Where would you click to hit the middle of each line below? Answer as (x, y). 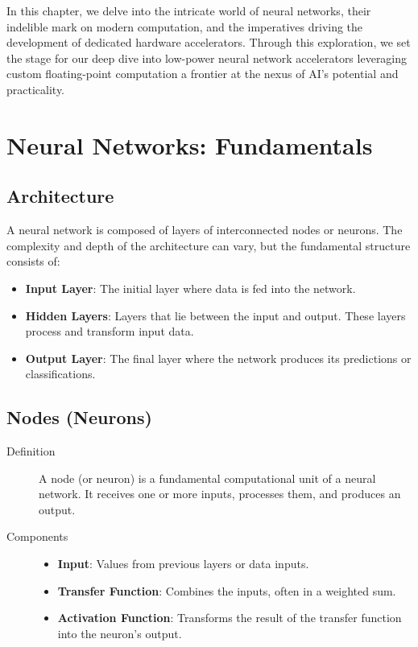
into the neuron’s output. (120, 633)
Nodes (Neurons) (79, 417)
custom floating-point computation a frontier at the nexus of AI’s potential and (203, 74)
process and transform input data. (110, 331)
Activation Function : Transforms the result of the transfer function (230, 618)
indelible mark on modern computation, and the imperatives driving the (185, 26)
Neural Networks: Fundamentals (190, 144)
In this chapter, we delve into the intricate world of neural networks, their (189, 10)
